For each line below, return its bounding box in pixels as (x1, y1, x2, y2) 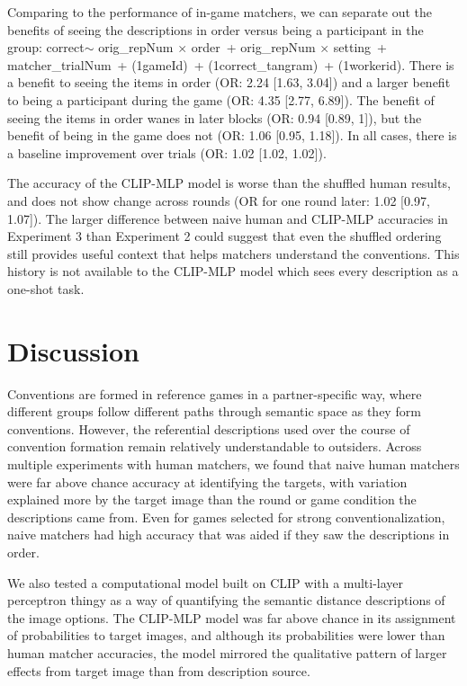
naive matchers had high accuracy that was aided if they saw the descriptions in (7, 525, 450, 544)
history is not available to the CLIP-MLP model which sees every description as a (7, 262, 459, 281)
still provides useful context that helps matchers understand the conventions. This (7, 244, 460, 263)
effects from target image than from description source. (7, 661, 310, 680)
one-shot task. (7, 279, 85, 298)
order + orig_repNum (191, 38, 316, 57)
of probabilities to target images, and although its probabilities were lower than (7, 626, 445, 645)
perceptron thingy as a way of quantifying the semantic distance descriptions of (7, 591, 445, 610)
